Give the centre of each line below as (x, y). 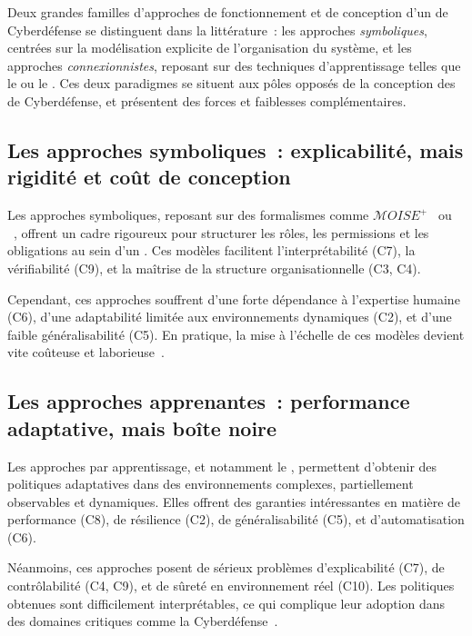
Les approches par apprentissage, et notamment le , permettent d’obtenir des (222, 466)
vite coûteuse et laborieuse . (86, 352)
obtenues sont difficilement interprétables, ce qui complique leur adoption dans (226, 603)
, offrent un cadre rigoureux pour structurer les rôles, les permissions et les (221, 232)
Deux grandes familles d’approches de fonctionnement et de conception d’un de (228, 12)
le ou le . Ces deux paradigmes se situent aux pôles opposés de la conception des (231, 83)
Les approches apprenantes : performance (209, 401)
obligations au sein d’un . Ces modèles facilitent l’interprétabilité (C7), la (211, 250)
